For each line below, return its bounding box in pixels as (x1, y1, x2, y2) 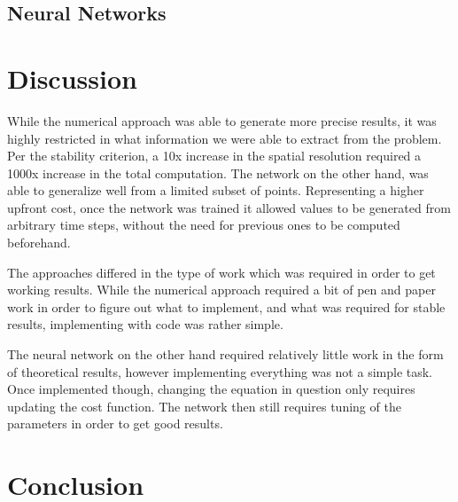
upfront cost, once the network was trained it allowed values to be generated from (7, 198, 451, 216)
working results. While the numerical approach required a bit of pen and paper (7, 280, 436, 299)
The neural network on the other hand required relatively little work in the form (7, 345, 444, 364)
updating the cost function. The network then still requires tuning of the (7, 396, 401, 415)
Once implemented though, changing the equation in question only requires (7, 380, 415, 398)
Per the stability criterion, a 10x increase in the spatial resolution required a (7, 146, 422, 165)
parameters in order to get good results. (7, 414, 223, 433)
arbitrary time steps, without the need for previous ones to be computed (7, 216, 400, 234)
